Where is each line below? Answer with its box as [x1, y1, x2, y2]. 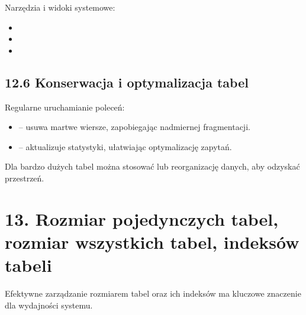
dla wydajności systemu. [5, 298, 93, 311]
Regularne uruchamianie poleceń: [5, 100, 125, 113]
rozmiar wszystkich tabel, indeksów [5, 229, 299, 254]
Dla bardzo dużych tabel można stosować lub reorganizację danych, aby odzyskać [5, 160, 300, 173]
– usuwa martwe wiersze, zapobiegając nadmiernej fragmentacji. [18, 121, 250, 133]
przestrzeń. [5, 171, 44, 184]
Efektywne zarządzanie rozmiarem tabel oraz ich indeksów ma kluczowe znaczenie [5, 287, 301, 300]
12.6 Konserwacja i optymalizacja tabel [5, 73, 249, 91]
